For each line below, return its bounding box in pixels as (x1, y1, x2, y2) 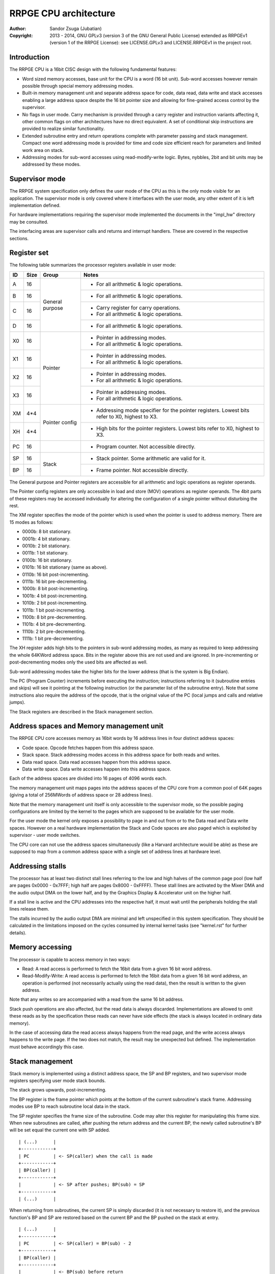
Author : (9, 25, 26, 32)
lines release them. (9, 906, 49, 912)
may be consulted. (9, 219, 48, 225)
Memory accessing (9, 943, 72, 951)
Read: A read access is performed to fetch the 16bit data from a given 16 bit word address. (22, 966, 212, 972)
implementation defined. (9, 202, 61, 208)
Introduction (9, 53, 50, 62)
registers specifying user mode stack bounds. (9, 1078, 106, 1084)
